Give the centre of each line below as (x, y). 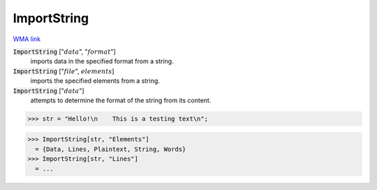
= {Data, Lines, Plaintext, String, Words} (111, 149)
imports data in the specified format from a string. (102, 61)
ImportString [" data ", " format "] (65, 52)
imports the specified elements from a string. (95, 81)
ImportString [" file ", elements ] (64, 71)
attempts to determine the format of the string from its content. (121, 100)
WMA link (27, 39)
